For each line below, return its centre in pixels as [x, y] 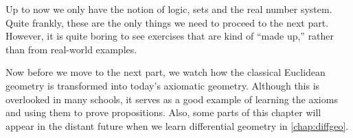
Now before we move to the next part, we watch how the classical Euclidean [166, 72]
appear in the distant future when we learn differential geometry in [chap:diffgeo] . [177, 125]
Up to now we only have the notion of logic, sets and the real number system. [169, 9]
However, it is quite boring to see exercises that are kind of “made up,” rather [170, 36]
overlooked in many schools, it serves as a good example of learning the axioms [172, 99]
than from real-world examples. [71, 49]
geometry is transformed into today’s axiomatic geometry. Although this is [163, 85]
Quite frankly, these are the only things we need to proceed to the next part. [167, 22]
